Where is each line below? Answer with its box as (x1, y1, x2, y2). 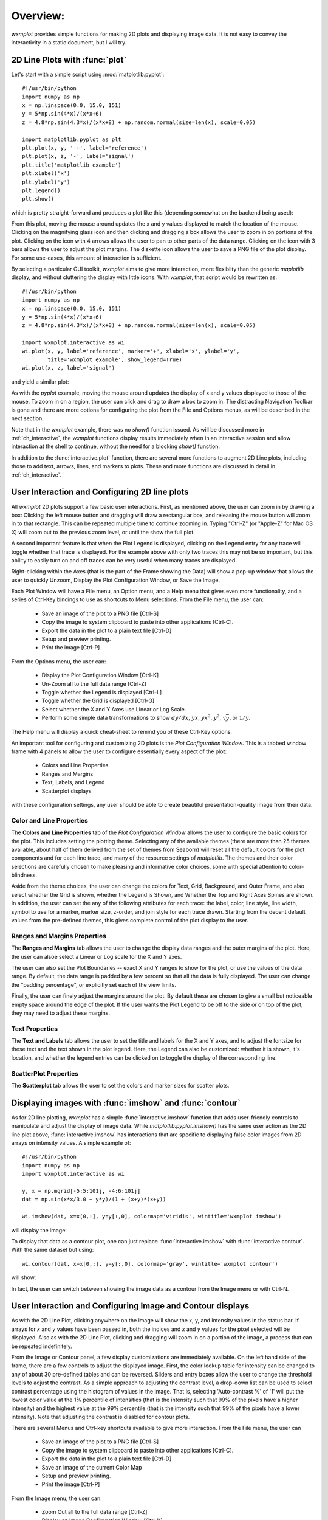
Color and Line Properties (11, 816, 88, 824)
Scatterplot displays (41, 787, 92, 795)
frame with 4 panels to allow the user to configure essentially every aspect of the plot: (11, 748, 227, 755)
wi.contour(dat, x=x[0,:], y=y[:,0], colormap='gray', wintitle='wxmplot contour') (22, 1260, 279, 1267)
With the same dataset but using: (11, 1246, 94, 1254)
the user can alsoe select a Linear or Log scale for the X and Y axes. (11, 953, 182, 960)
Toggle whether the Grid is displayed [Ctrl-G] (41, 697, 155, 705)
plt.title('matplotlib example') (22, 161, 121, 168)
